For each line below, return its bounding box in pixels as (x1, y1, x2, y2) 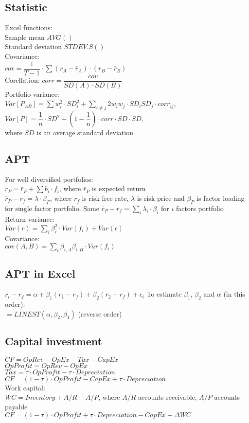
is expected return (91, 183, 146, 194)
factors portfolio (176, 203, 224, 213)
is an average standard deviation (36, 127, 133, 138)
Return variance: (5, 213, 54, 224)
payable (5, 401, 28, 411)
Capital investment (5, 333, 103, 348)
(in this (223, 289, 245, 299)
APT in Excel (5, 266, 75, 281)
